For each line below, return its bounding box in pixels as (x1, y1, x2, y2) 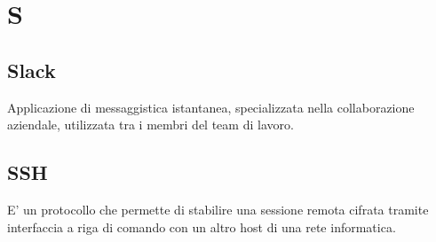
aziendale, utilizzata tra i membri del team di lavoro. (7, 115, 294, 134)
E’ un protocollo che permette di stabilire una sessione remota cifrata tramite (7, 199, 429, 218)
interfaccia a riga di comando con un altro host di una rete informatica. (7, 217, 396, 236)
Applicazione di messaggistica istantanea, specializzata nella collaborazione (7, 98, 415, 116)
